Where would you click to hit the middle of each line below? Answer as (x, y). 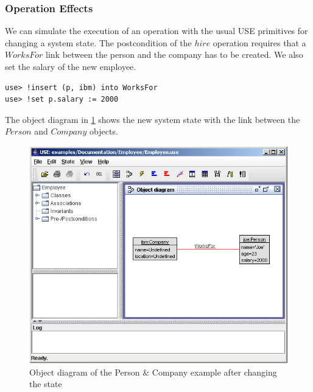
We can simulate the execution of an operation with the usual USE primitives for (156, 31)
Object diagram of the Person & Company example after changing (153, 372)
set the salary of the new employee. (71, 66)
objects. (104, 131)
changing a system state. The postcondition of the (98, 42)
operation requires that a (259, 42)
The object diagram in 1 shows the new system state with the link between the (153, 119)
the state (46, 384)
